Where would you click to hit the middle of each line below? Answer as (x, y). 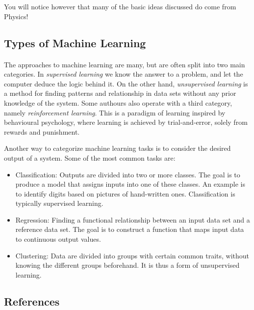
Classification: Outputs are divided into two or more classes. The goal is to (128, 174)
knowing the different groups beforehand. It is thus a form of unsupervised (127, 265)
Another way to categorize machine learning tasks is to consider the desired (117, 148)
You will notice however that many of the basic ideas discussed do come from (120, 6)
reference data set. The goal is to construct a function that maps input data (130, 229)
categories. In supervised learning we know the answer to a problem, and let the (124, 74)
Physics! (16, 16)
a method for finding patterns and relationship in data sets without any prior (120, 93)
